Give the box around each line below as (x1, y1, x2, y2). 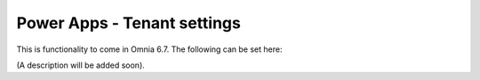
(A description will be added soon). (16, 60, 146, 70)
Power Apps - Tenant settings (16, 13, 242, 33)
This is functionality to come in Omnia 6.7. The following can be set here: (16, 44, 283, 55)
